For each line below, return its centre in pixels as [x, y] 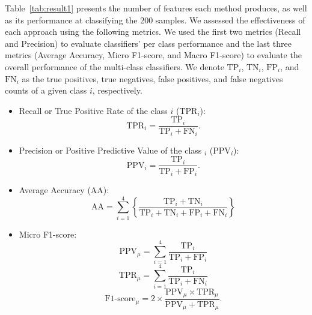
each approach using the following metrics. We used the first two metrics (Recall [153, 31]
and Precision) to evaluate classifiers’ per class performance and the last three [148, 43]
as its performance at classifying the [71, 19]
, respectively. [117, 90]
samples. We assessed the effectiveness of [230, 19]
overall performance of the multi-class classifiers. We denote [115, 66]
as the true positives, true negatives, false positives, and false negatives [152, 78]
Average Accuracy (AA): [64, 189]
